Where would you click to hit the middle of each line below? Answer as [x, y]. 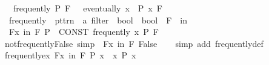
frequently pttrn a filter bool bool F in [98, 20]
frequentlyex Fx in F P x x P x [70, 55]
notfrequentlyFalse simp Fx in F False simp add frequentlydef [134, 43]
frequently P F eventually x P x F [88, 8]
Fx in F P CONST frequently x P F [84, 32]
